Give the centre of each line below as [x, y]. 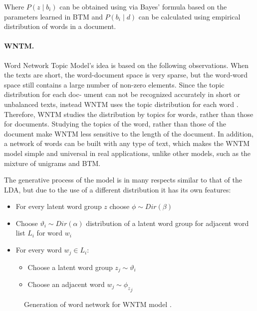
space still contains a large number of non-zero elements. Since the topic [114, 84]
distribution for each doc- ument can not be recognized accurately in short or [122, 94]
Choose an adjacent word [66, 284]
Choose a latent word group [70, 267]
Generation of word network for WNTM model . [98, 304]
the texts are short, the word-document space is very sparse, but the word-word [126, 75]
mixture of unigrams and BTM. [52, 163]
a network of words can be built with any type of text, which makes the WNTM [127, 143]
